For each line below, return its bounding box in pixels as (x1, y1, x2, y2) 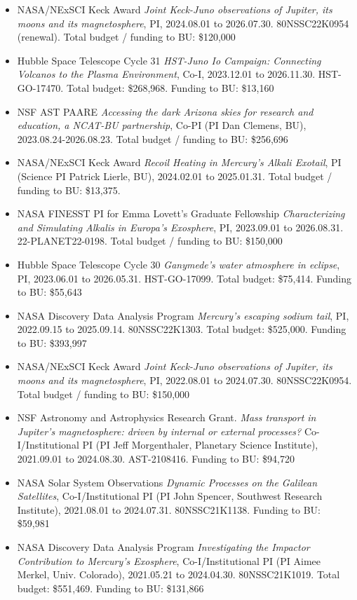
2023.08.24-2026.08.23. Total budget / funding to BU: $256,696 (17, 131, 288, 146)
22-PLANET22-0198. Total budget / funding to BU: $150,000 (17, 233, 283, 248)
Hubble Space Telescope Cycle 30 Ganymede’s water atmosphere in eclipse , (17, 257, 340, 271)
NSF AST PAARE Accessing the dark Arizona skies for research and (17, 104, 314, 118)
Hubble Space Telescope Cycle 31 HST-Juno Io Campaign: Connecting (17, 53, 321, 67)
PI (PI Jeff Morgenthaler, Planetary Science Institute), (82, 437, 318, 452)
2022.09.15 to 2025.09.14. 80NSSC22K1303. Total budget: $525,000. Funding (17, 322, 346, 336)
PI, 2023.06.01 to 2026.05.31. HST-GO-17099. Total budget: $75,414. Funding (17, 271, 351, 285)
